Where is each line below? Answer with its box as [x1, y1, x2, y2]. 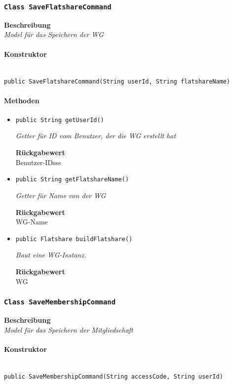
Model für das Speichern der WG [4, 29, 104, 40]
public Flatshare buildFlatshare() [15, 235, 133, 243]
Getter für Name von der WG [15, 190, 106, 200]
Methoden [4, 95, 39, 105]
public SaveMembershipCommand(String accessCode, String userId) [4, 373, 223, 381]
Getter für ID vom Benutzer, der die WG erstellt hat [15, 130, 176, 141]
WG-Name [15, 216, 48, 227]
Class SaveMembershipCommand [4, 298, 116, 306]
